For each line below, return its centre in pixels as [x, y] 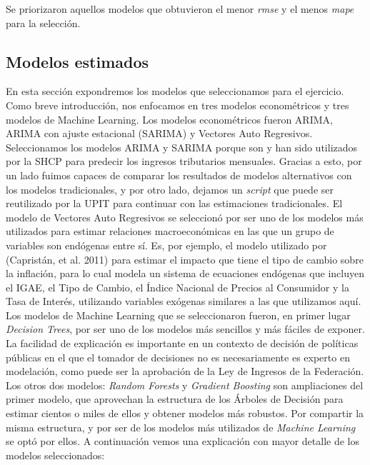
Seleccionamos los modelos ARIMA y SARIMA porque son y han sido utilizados [182, 147]
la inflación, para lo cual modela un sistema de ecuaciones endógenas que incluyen [185, 273]
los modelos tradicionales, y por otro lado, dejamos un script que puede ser [170, 189]
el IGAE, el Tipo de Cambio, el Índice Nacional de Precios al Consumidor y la [177, 287]
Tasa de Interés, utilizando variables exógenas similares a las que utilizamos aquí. [184, 301]
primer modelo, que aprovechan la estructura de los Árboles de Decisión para [175, 399]
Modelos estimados [77, 61]
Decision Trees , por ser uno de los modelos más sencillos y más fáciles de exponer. [185, 329]
